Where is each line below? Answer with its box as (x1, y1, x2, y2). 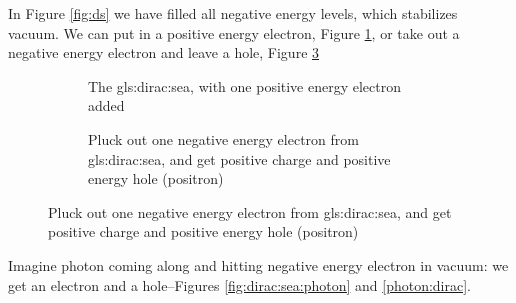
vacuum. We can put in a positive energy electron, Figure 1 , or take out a (8, 22, 460, 43)
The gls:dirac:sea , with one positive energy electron (88, 75, 402, 96)
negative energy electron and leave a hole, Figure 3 (8, 42, 320, 63)
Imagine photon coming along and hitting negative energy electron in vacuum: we (8, 254, 509, 275)
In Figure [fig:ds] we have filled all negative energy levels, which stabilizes (8, 3, 458, 23)
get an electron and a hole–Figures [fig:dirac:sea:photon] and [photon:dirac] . (8, 274, 472, 295)
